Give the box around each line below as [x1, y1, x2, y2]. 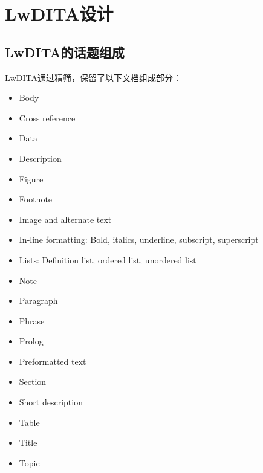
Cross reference [19, 111, 76, 124]
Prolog [19, 335, 44, 347]
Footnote [19, 193, 53, 205]
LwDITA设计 [5, 1, 114, 26]
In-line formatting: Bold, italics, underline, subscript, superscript [19, 233, 259, 246]
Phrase [19, 314, 45, 327]
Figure [19, 172, 44, 185]
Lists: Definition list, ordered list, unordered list [19, 253, 196, 266]
